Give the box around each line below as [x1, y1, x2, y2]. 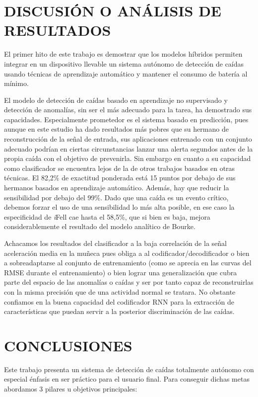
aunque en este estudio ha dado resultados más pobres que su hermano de [4, 124, 229, 134]
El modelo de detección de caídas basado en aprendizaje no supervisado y [4, 94, 228, 105]
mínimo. [4, 78, 29, 88]
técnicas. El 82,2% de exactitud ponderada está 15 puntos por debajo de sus [4, 172, 236, 183]
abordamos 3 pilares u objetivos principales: [4, 384, 137, 394]
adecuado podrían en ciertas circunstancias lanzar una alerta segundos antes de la [4, 143, 253, 154]
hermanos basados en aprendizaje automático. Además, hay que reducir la [4, 182, 229, 193]
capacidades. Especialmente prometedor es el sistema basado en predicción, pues [4, 114, 249, 124]
